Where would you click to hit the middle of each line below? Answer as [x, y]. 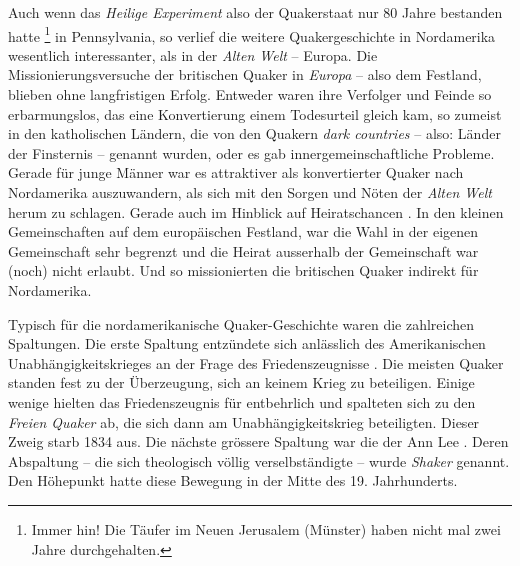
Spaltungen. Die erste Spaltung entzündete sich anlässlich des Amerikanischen [247, 343]
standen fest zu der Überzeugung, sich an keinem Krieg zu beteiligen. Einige [241, 382]
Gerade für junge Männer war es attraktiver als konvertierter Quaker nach [236, 172]
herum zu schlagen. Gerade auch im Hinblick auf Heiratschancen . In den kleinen [256, 211]
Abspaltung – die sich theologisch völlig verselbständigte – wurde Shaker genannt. [259, 460]
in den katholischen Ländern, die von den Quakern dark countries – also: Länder [254, 133]
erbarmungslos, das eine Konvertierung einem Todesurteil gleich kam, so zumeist [255, 113]
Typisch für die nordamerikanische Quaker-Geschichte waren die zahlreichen [241, 323]
